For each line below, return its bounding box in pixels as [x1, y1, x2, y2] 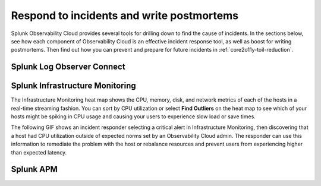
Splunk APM [11, 164, 58, 175]
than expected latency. [11, 149, 67, 156]
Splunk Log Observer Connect [11, 62, 125, 72]
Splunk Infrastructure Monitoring [11, 81, 136, 91]
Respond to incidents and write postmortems [11, 9, 239, 22]
